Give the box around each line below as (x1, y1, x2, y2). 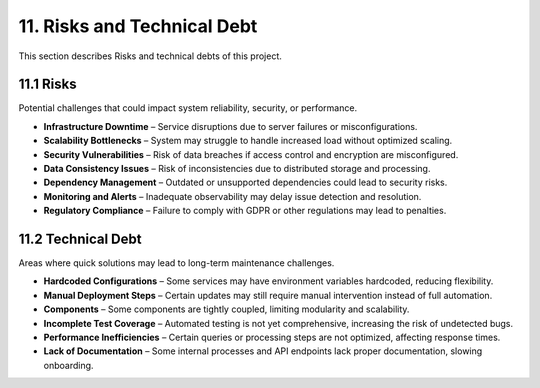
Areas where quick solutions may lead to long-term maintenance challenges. (18, 257, 335, 269)
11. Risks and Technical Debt (18, 15, 258, 37)
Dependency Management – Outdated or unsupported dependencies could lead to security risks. (43, 176, 448, 189)
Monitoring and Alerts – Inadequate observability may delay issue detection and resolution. (43, 190, 422, 202)
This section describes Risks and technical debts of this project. (18, 50, 282, 62)
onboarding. (43, 359, 94, 371)
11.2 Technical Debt (18, 231, 142, 247)
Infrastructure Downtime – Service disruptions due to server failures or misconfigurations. (43, 120, 418, 132)
